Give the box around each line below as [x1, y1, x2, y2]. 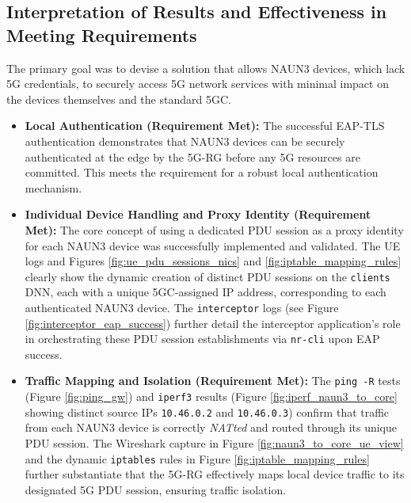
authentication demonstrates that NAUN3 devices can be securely [25, 132, 345, 149]
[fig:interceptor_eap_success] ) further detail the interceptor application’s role [25, 314, 401, 331]
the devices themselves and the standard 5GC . [6, 90, 231, 107]
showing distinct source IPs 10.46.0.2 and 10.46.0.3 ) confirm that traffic [25, 403, 390, 420]
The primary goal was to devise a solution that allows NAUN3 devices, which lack [6, 59, 405, 76]
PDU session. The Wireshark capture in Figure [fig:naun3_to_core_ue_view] [25, 435, 404, 452]
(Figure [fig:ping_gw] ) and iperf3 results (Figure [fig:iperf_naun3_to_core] [25, 388, 398, 405]
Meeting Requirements [6, 22, 197, 47]
